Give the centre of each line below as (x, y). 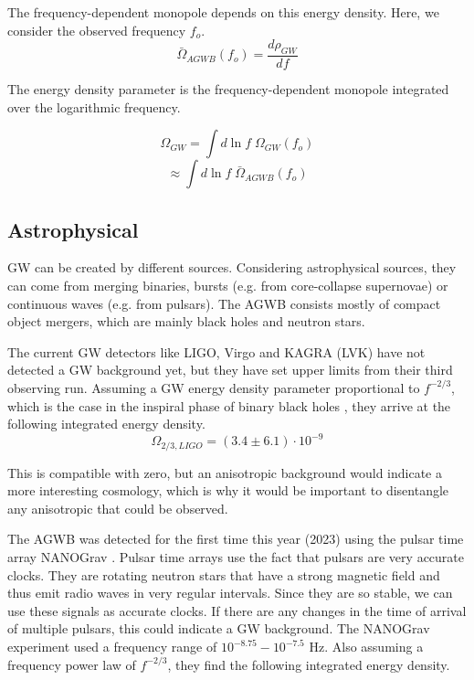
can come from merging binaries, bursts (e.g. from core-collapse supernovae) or (228, 285)
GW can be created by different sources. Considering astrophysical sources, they (232, 267)
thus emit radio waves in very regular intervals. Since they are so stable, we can (230, 593)
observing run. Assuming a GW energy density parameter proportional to (214, 387)
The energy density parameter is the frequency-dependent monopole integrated (228, 89)
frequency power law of (72, 664)
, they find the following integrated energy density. (309, 664)
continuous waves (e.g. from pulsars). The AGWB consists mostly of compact (224, 303)
